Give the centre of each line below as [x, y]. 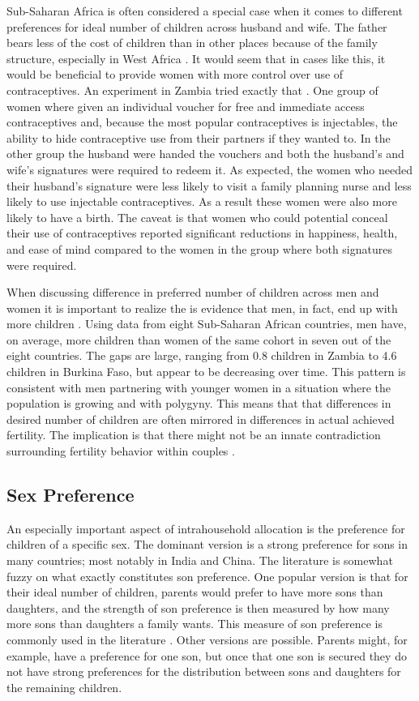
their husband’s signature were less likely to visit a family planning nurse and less [209, 185]
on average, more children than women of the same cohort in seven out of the [199, 339]
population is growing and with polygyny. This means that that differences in [199, 403]
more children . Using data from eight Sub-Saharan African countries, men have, [207, 324]
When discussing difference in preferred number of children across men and [193, 292]
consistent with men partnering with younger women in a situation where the [199, 387]
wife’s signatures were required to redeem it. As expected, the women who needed [209, 169]
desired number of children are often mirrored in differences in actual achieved [201, 419]
